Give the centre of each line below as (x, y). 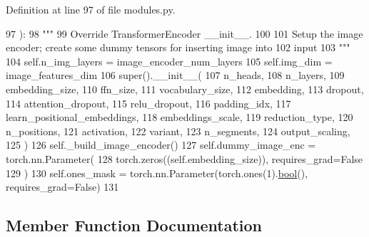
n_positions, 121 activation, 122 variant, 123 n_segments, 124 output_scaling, (178, 131)
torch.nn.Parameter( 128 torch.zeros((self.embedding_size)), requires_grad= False (184, 158)
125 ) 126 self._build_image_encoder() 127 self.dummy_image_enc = (161, 145)
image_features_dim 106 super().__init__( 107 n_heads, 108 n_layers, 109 (175, 75)
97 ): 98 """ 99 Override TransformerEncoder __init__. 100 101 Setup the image (184, 33)
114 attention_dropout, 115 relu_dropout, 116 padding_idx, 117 (148, 103)
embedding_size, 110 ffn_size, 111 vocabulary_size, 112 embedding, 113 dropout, (185, 89)
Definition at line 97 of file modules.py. (91, 9)
